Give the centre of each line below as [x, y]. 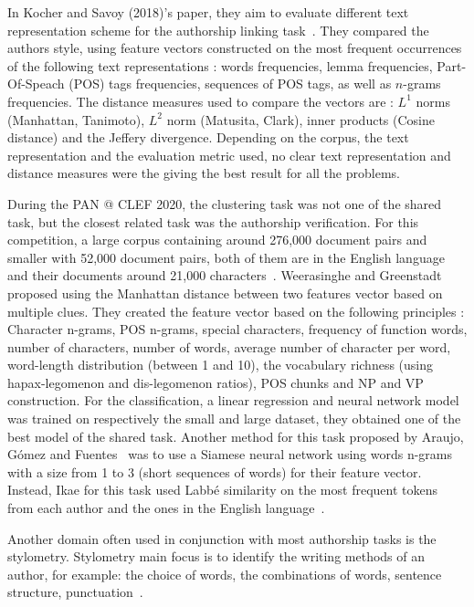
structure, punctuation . [75, 592]
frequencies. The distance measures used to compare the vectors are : [200, 101]
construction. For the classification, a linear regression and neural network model [233, 400]
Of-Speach [36, 84]
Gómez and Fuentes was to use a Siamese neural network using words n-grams [230, 454]
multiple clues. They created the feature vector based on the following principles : [236, 311]
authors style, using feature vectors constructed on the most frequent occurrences [235, 48]
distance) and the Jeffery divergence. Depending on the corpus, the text [208, 137]
